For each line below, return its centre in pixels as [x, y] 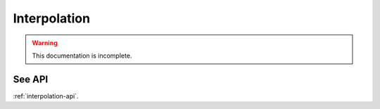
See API [31, 79]
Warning [45, 43]
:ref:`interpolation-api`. [46, 96]
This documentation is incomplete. [82, 56]
